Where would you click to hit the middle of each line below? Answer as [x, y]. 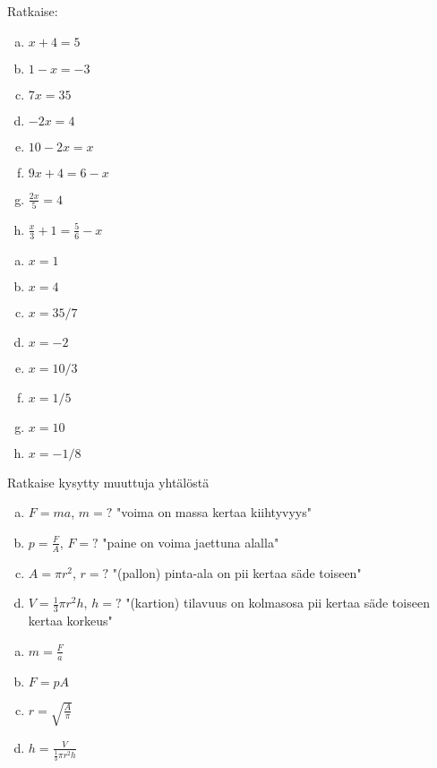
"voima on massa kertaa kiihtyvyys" [214, 512]
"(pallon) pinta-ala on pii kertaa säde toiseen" [237, 572]
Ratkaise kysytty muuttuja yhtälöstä [108, 482]
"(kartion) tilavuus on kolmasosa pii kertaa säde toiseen [278, 603]
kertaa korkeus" [70, 621]
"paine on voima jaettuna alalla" [191, 542]
